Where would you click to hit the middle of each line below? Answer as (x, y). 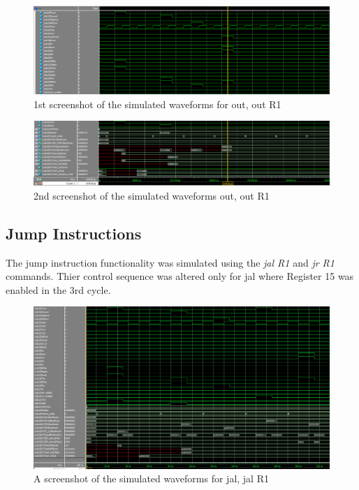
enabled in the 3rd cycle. (58, 289)
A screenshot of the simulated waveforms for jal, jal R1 (151, 478)
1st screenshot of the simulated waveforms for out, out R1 (157, 104)
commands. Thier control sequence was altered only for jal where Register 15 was (180, 276)
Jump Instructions (74, 233)
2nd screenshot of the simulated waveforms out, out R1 (152, 195)
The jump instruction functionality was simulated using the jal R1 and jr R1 (170, 262)
